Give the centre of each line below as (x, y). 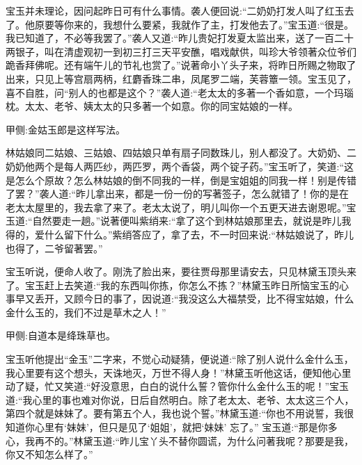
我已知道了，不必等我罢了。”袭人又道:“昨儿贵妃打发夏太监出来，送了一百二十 (180, 38)
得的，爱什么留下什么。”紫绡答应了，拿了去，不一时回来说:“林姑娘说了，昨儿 (180, 234)
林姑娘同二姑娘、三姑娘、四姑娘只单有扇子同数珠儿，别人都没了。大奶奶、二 (181, 153)
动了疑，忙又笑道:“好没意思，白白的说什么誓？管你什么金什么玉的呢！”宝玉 (178, 386)
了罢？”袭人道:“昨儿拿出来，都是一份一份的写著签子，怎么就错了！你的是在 (178, 194)
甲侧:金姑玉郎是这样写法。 (65, 129)
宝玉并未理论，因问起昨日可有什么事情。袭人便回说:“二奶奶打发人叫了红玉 (175, 10)
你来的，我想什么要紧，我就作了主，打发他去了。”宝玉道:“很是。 (209, 24)
